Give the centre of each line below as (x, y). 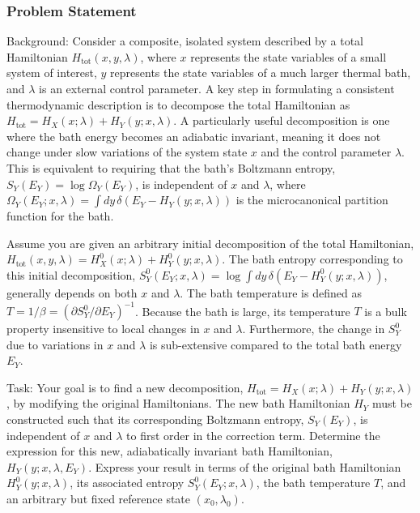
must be (392, 403)
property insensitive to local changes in (103, 329)
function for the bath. (60, 216)
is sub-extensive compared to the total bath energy (276, 344)
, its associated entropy (127, 483)
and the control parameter (326, 152)
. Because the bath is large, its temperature (243, 311)
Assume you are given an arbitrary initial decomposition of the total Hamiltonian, (210, 243)
